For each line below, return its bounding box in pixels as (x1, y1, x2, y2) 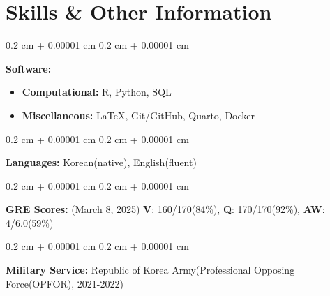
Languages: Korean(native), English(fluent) (6, 155, 197, 170)
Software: (6, 61, 52, 75)
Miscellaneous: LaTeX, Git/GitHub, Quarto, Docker (22, 108, 255, 122)
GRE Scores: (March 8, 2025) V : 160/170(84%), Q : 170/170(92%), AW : (6, 202, 325, 216)
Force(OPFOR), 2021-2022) (6, 276, 123, 290)
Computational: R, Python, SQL (22, 84, 172, 99)
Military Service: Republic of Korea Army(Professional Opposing (6, 262, 295, 277)
